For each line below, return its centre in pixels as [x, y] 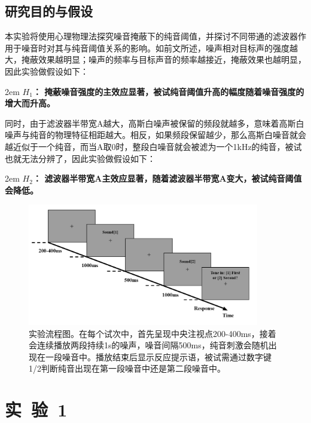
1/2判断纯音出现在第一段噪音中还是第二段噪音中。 [127, 368]
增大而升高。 [30, 103]
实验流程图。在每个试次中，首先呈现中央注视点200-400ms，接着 [153, 333]
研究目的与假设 [49, 11]
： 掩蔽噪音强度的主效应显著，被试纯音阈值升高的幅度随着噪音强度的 [168, 91]
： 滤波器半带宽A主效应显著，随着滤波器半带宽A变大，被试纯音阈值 [167, 178]
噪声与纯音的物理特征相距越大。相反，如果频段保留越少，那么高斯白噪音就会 [155, 135]
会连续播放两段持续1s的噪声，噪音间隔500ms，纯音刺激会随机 [149, 345]
